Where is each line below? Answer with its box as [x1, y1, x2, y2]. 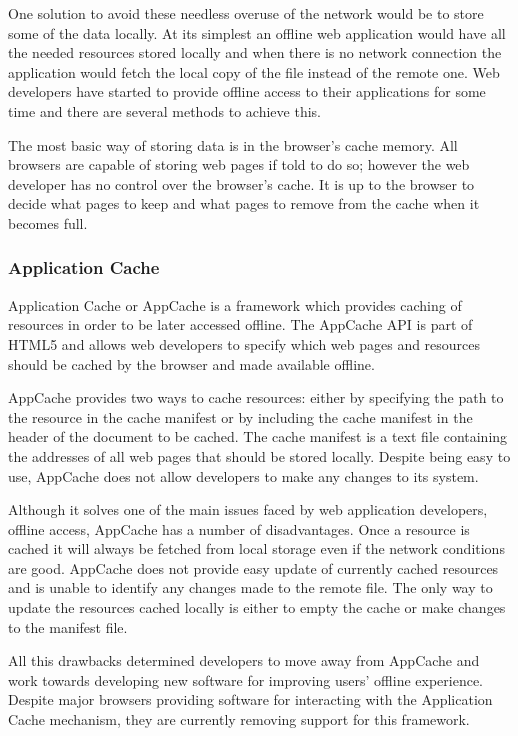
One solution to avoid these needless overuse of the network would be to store [8, 3, 484, 23]
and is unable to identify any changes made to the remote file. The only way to [8, 577, 493, 598]
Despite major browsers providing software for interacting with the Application [8, 689, 493, 710]
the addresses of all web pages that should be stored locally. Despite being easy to [8, 445, 511, 466]
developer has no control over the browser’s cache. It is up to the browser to [8, 173, 475, 194]
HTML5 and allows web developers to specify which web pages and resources [8, 333, 481, 354]
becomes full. [8, 212, 88, 233]
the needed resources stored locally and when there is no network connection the [8, 42, 502, 63]
